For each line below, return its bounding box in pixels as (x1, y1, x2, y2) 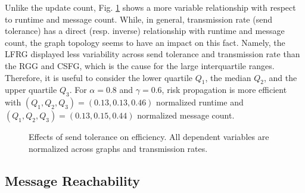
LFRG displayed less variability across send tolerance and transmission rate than (5, 48, 300, 60)
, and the (263, 71, 297, 83)
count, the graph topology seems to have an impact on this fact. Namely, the (5, 36, 285, 48)
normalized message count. (137, 109, 235, 122)
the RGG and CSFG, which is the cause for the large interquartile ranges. (5, 59, 275, 71)
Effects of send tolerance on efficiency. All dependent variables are (29, 130, 269, 143)
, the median (205, 71, 251, 83)
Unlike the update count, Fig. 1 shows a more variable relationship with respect (5, 1, 296, 13)
